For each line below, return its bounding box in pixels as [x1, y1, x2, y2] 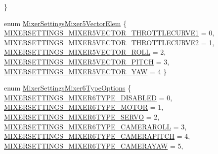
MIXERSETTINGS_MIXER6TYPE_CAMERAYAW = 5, [4, 140, 183, 151]
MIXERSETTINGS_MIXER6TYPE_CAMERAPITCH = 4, [4, 131, 190, 141]
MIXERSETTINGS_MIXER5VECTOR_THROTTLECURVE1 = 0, [4, 28, 215, 38]
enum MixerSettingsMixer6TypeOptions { [4, 83, 131, 93]
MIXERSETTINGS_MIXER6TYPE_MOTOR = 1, [4, 102, 164, 112]
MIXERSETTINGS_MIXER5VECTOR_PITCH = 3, [4, 56, 170, 66]
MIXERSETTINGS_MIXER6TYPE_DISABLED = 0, [4, 92, 173, 102]
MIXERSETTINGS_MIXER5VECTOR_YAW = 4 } [4, 66, 167, 76]
